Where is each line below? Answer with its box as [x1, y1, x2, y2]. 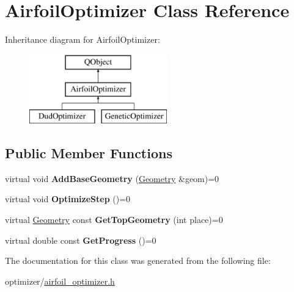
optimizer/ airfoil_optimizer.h [5, 274, 115, 287]
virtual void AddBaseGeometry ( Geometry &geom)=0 [5, 172, 219, 184]
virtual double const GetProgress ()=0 [5, 233, 156, 246]
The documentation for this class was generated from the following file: [5, 254, 271, 267]
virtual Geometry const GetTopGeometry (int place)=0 [5, 213, 223, 226]
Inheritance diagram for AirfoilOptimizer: [5, 33, 160, 46]
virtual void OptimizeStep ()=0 [5, 192, 131, 205]
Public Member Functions [5, 144, 172, 162]
